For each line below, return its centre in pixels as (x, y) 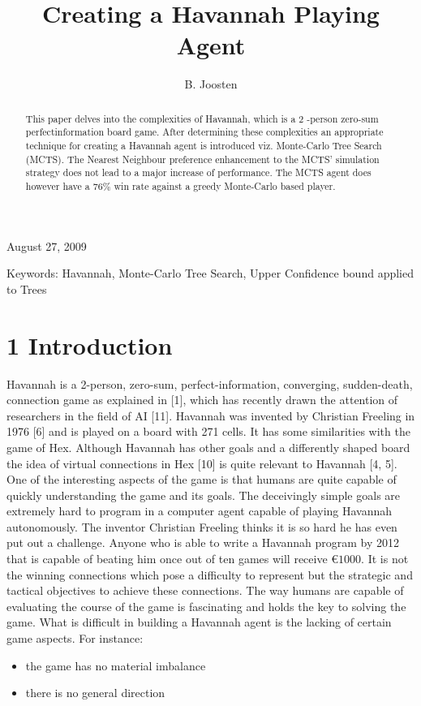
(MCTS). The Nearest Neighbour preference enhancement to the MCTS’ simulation (202, 159)
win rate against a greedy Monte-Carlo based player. (225, 185)
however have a (58, 185)
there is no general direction (95, 693)
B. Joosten (211, 84)
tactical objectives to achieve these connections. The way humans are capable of (205, 590)
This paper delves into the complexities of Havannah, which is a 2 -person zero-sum (202, 118)
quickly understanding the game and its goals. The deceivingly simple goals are (204, 495)
